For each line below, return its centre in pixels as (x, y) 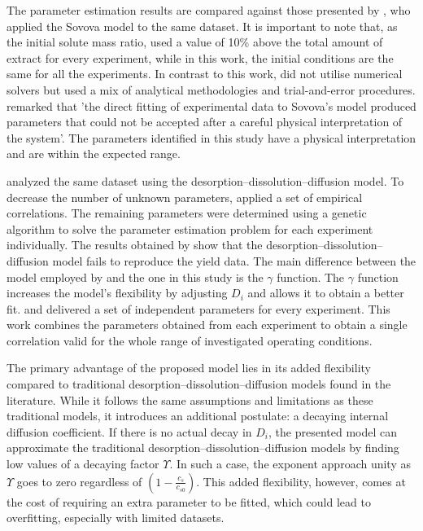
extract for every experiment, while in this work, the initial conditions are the (200, 57)
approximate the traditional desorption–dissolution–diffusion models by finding (203, 448)
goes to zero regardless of (79, 481)
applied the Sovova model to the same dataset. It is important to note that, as (202, 26)
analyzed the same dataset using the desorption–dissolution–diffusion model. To (205, 180)
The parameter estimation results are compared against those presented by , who (209, 10)
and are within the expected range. (94, 154)
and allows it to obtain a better (326, 293)
